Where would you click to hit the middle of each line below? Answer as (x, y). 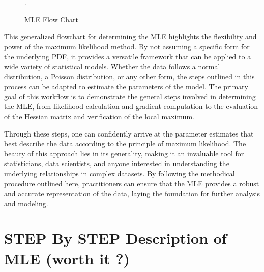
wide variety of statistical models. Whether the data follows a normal (112, 66)
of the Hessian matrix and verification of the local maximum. (99, 116)
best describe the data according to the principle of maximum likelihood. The (125, 143)
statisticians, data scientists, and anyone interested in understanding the (117, 163)
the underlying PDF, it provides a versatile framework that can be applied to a (128, 56)
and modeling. (26, 203)
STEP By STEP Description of (115, 238)
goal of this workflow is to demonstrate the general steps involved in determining (130, 96)
